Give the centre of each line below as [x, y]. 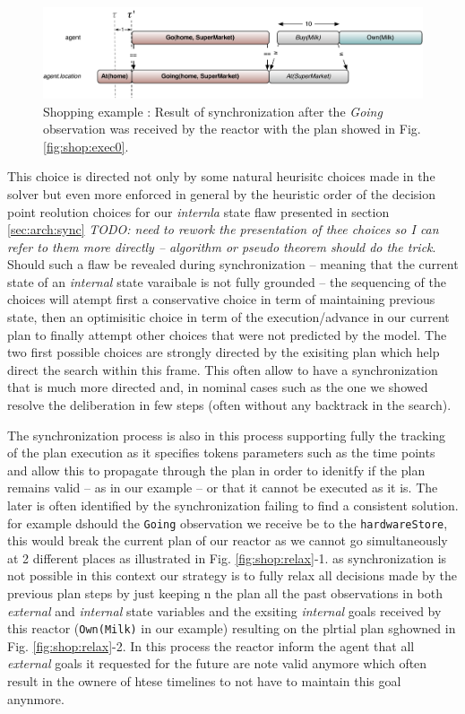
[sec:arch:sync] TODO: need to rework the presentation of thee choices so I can [223, 229]
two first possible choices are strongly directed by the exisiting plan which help [224, 352]
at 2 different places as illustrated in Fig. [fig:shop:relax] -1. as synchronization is [227, 557]
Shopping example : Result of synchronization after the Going [213, 111]
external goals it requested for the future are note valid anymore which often [217, 663]
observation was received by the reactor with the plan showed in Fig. [232, 129]
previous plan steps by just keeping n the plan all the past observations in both [225, 593]
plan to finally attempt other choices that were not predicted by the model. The [227, 334]
